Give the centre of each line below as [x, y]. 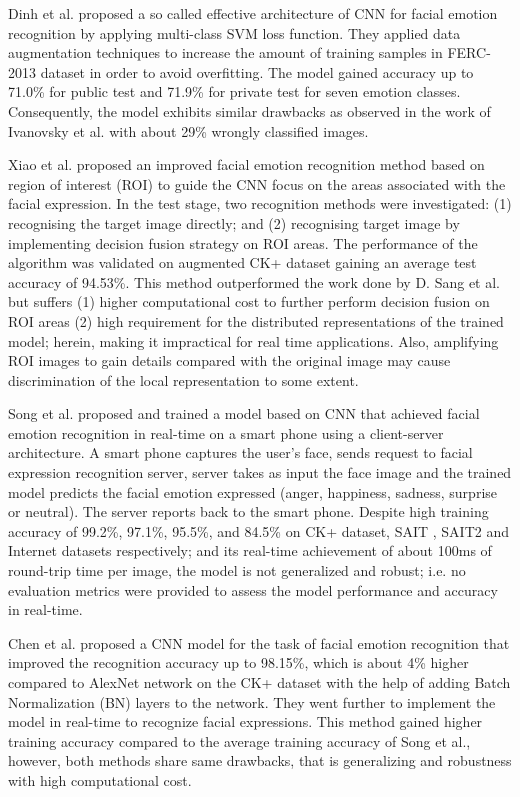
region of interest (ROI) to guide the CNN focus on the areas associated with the [257, 183]
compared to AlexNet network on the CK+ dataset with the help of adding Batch [259, 682]
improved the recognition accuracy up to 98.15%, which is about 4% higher [238, 662]
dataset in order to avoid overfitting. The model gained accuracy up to [257, 71]
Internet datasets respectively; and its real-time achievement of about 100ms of [250, 550]
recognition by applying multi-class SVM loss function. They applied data [234, 32]
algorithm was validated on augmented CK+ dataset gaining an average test [242, 262]
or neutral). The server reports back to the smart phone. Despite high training [248, 511]
